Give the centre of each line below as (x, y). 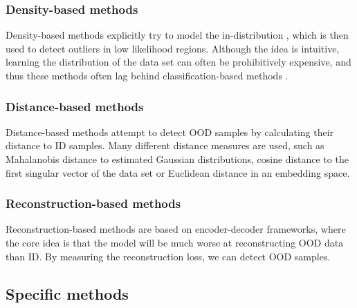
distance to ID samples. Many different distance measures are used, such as (165, 145)
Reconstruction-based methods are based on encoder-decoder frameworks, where (176, 229)
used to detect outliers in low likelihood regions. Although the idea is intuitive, (173, 48)
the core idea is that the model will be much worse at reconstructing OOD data (175, 242)
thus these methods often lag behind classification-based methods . (147, 75)
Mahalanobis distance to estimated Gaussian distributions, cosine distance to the (177, 159)
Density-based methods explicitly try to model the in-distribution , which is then (177, 35)
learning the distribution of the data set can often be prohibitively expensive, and (178, 62)
